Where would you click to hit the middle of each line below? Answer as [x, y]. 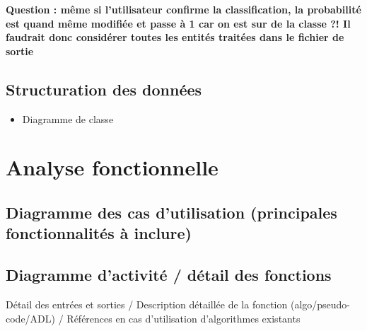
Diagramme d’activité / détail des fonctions [169, 275]
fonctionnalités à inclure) [99, 233]
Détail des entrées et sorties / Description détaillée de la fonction [147, 304]
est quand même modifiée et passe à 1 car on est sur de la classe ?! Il [178, 23]
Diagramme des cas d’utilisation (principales [171, 212]
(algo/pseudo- [320, 304]
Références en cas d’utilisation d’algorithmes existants [183, 318]
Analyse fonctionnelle [112, 167]
